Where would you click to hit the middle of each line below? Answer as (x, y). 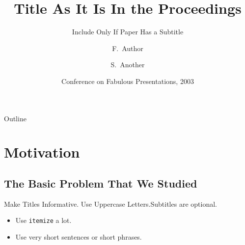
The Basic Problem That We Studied (101, 183)
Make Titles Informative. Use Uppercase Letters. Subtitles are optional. (110, 204)
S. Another (128, 65)
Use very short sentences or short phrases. (79, 236)
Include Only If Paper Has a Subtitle (128, 32)
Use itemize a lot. (43, 220)
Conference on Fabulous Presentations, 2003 (128, 81)
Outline (15, 118)
